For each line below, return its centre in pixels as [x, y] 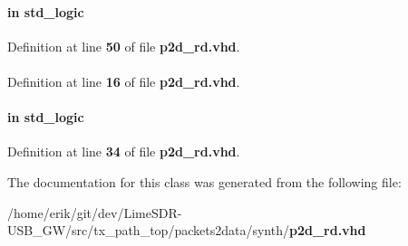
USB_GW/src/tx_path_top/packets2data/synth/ [148, 230]
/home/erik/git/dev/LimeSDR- [95, 212]
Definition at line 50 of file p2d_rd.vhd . [124, 46]
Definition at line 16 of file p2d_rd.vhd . [124, 81]
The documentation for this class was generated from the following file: [204, 181]
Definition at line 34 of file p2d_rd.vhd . [124, 151]
